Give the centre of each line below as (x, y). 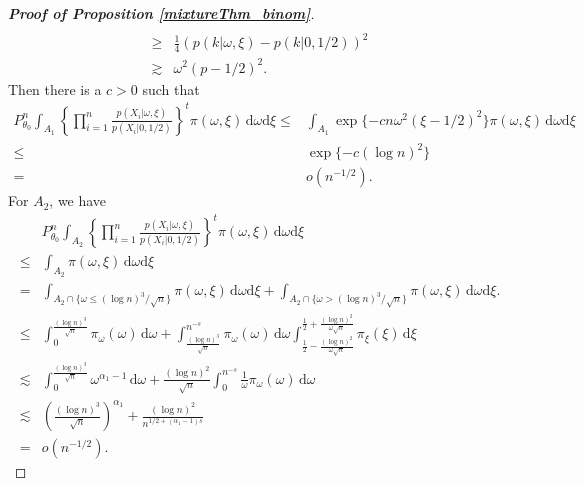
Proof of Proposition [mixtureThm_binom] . (161, 13)
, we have (78, 200)
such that (171, 88)
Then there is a (55, 88)
